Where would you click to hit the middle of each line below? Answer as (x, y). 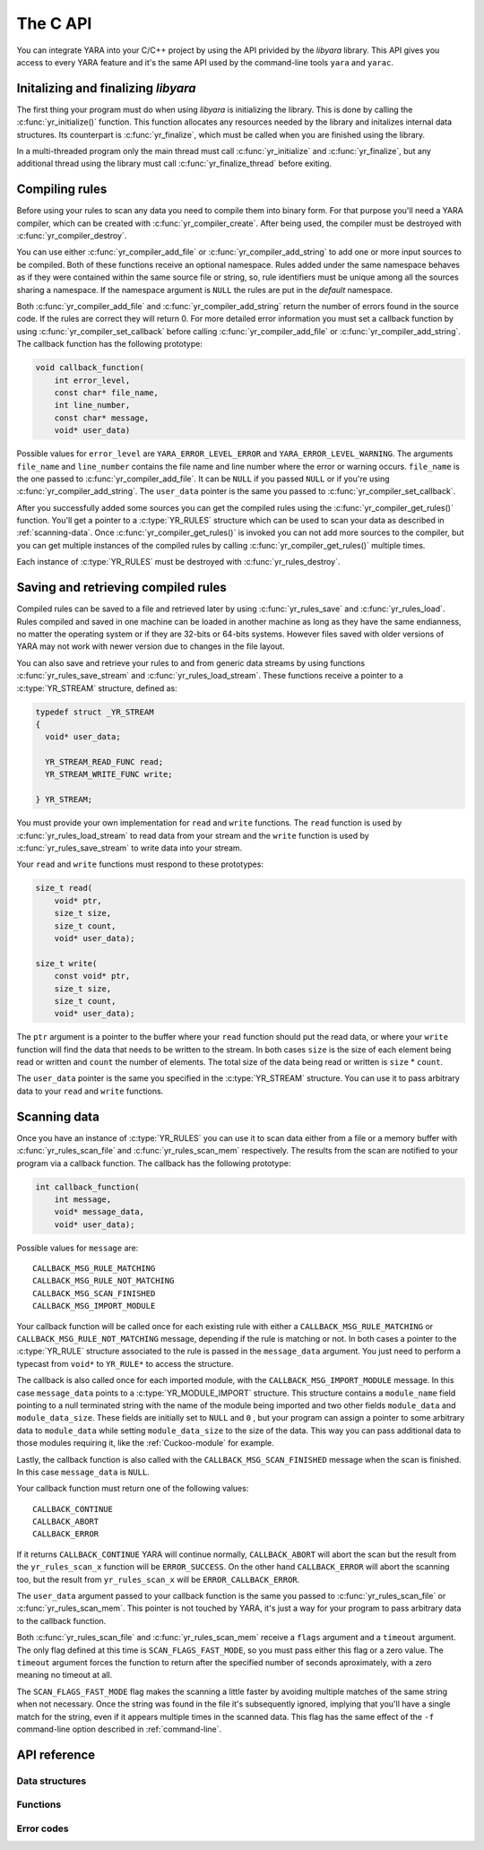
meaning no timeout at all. (65, 1675)
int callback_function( (88, 1187)
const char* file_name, (106, 393)
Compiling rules (62, 190)
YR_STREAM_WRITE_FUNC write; (109, 774)
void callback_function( (90, 368)
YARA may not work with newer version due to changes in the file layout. (151, 646)
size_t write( (66, 963)
